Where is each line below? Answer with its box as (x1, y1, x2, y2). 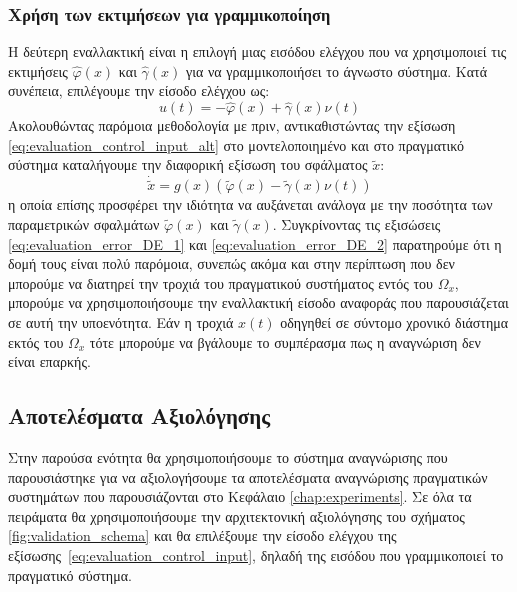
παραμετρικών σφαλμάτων (8, 214, 160, 235)
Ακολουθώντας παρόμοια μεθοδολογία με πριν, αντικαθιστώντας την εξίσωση (8, 115, 456, 136)
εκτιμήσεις (8, 60, 68, 81)
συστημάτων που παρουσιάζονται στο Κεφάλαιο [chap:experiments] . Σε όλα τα (8, 486, 472, 507)
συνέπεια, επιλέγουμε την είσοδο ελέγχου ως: (8, 80, 270, 101)
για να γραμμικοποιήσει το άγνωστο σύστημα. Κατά (185, 60, 488, 81)
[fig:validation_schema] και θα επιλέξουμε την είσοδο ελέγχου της (8, 525, 397, 546)
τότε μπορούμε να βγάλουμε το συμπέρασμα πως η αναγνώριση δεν (89, 331, 481, 352)
